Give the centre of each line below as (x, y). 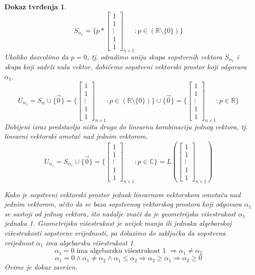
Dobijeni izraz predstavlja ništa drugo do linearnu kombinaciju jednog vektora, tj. (126, 126)
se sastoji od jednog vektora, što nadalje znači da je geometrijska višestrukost (120, 213)
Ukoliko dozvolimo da (36, 56)
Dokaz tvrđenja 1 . (35, 6)
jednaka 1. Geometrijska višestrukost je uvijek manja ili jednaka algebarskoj (118, 223)
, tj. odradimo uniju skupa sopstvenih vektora (155, 56)
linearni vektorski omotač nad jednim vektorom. (76, 136)
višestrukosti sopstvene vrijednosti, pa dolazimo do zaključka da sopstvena (115, 232)
